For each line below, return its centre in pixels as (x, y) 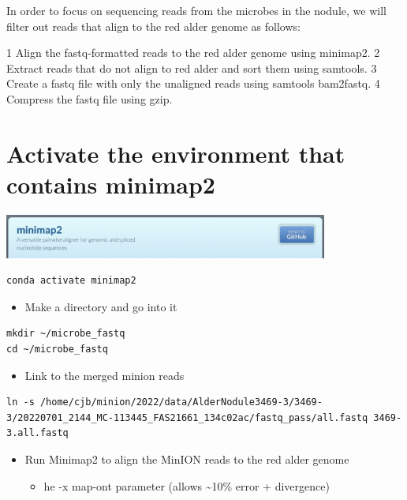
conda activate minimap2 (71, 281)
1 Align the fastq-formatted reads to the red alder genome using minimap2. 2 (193, 53)
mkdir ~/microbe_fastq (66, 334)
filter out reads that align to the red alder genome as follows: (153, 26)
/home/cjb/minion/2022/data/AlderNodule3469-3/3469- (181, 402)
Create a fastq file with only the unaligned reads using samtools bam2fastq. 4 (193, 83)
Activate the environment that (176, 153)
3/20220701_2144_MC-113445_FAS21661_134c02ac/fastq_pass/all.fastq (187, 417)
